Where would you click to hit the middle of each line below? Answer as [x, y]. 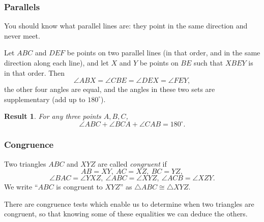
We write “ [21, 187]
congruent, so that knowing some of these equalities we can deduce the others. [126, 214]
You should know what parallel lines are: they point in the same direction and [126, 26]
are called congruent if [132, 163]
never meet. [22, 35]
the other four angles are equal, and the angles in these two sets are [110, 89]
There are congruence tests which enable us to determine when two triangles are [129, 203]
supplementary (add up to [45, 99]
